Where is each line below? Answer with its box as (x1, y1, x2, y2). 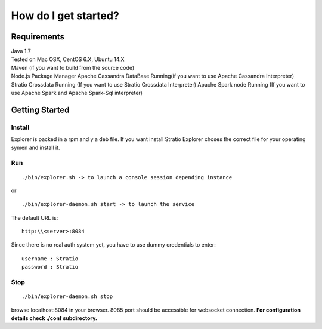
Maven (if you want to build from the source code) (11, 64, 135, 71)
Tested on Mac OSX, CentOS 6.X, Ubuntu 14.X (11, 56, 125, 63)
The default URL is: (11, 214, 58, 221)
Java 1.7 (11, 48, 31, 55)
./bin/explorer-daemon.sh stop (21, 293, 113, 300)
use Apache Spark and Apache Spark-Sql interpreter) (11, 90, 143, 97)
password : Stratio (21, 263, 79, 270)
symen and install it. (11, 144, 60, 151)
